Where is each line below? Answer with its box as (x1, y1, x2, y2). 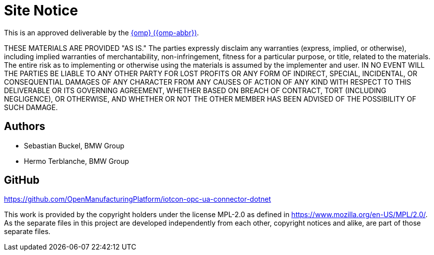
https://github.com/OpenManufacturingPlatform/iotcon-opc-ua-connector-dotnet (4, 195, 271, 204)
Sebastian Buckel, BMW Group (24, 141, 124, 150)
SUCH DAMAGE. (4, 103, 58, 112)
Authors (4, 120, 45, 133)
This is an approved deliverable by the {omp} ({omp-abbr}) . (4, 28, 199, 37)
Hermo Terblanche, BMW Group (24, 156, 129, 165)
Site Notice (4, 2, 78, 19)
